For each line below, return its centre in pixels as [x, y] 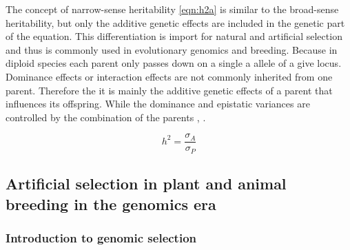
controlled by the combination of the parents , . [106, 117]
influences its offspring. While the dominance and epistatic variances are [158, 104]
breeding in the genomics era [111, 204]
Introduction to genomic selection [101, 237]
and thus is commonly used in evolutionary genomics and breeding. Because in [172, 49]
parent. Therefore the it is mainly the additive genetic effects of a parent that [169, 90]
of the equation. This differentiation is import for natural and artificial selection [174, 36]
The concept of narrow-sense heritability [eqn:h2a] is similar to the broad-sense [172, 9]
